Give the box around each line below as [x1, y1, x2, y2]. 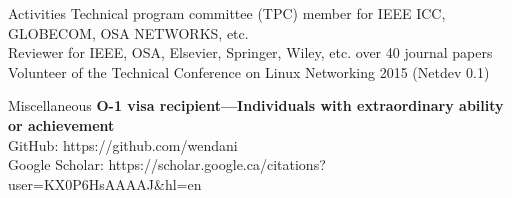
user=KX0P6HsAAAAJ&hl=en [8, 173, 202, 194]
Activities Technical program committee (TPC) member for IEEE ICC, [8, 3, 446, 23]
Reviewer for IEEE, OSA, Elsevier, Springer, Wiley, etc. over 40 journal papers [8, 42, 493, 63]
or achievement [8, 114, 115, 135]
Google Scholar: [8, 154, 104, 175]
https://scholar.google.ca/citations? [108, 154, 326, 175]
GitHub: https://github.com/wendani [8, 134, 238, 155]
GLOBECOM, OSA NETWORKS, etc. [8, 22, 249, 43]
